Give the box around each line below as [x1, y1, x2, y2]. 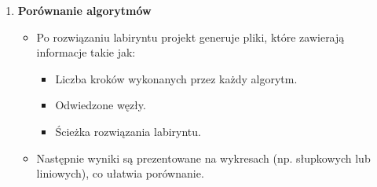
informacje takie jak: [36, 44, 136, 60]
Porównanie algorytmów [17, 2, 152, 18]
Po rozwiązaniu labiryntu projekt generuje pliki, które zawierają [36, 28, 345, 45]
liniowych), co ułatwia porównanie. [36, 165, 204, 181]
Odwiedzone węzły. [55, 97, 146, 113]
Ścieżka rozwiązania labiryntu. [55, 123, 201, 139]
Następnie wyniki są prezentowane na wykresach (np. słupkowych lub [36, 149, 371, 166]
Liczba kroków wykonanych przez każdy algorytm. [55, 70, 298, 86]
